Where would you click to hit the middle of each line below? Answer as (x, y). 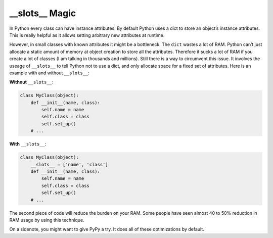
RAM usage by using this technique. (47, 220)
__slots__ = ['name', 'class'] (69, 164)
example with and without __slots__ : (49, 73)
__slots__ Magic (43, 13)
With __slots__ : (28, 144)
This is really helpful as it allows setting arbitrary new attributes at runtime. (87, 35)
